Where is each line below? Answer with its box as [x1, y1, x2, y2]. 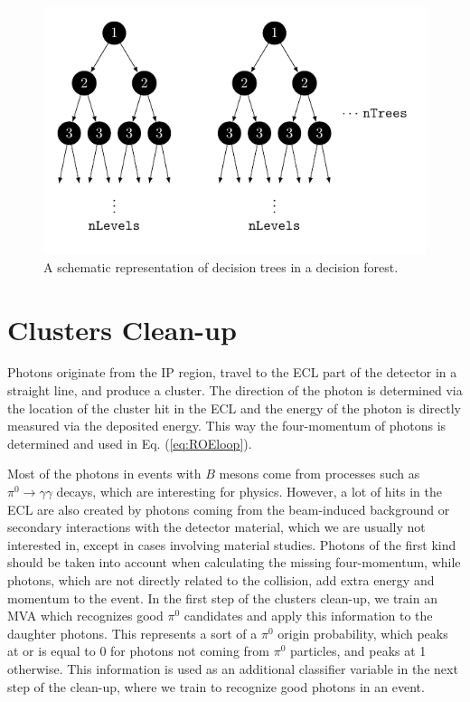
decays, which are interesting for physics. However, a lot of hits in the [56, 482, 442, 501]
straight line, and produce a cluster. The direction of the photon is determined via [7, 381, 463, 400]
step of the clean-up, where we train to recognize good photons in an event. [7, 677, 425, 696]
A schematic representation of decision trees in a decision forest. [43, 257, 399, 276]
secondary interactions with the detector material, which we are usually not [7, 517, 426, 536]
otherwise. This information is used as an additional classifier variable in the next [7, 659, 458, 678]
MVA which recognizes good [7, 606, 164, 625]
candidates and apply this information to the [183, 606, 433, 625]
